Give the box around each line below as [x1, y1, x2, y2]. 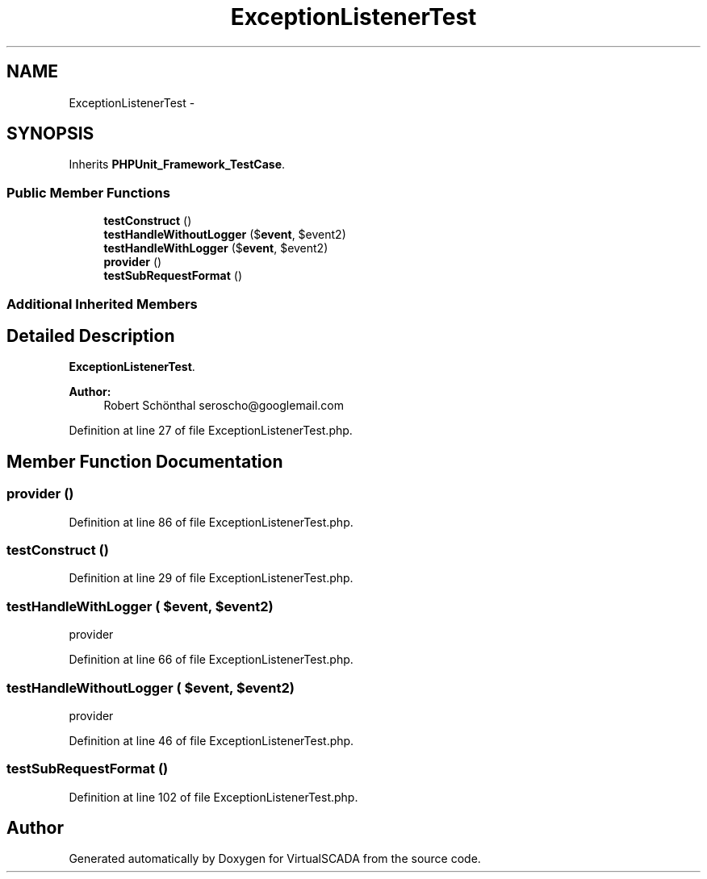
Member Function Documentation [6, 451, 283, 472]
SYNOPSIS [6, 123, 94, 144]
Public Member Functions [6, 184, 170, 201]
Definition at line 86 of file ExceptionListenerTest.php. [69, 514, 353, 529]
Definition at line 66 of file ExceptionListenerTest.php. [69, 652, 353, 667]
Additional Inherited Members [6, 295, 198, 312]
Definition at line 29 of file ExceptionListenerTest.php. [69, 571, 353, 585]
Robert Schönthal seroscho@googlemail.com [103, 398, 344, 413]
